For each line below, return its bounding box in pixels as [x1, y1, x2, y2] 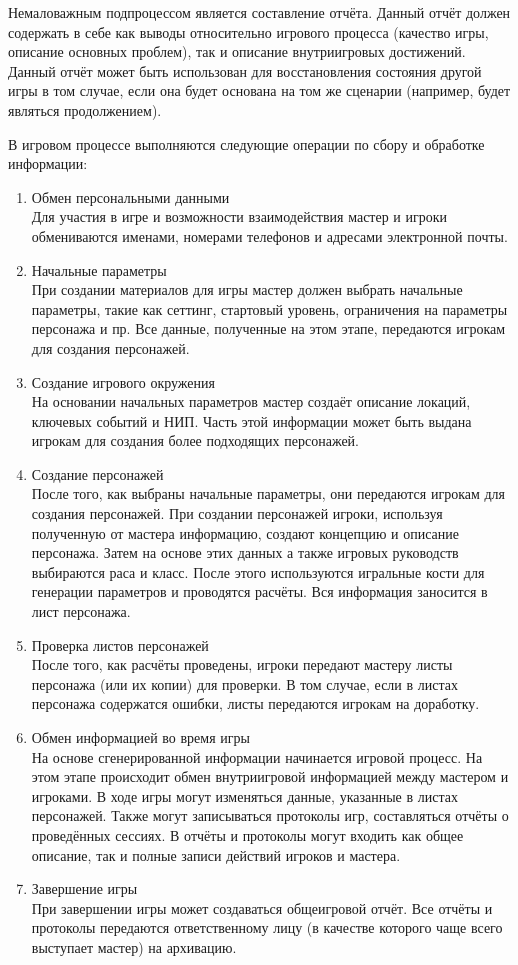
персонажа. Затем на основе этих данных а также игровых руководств [31, 542, 459, 563]
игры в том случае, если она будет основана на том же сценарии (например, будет [8, 80, 511, 101]
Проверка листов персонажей [31, 634, 209, 655]
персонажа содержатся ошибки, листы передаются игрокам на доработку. [31, 693, 480, 714]
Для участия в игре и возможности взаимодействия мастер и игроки [31, 206, 448, 227]
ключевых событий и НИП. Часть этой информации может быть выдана [31, 410, 472, 431]
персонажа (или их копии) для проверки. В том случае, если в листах [31, 673, 458, 694]
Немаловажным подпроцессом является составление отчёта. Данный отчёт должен [8, 2, 511, 22]
